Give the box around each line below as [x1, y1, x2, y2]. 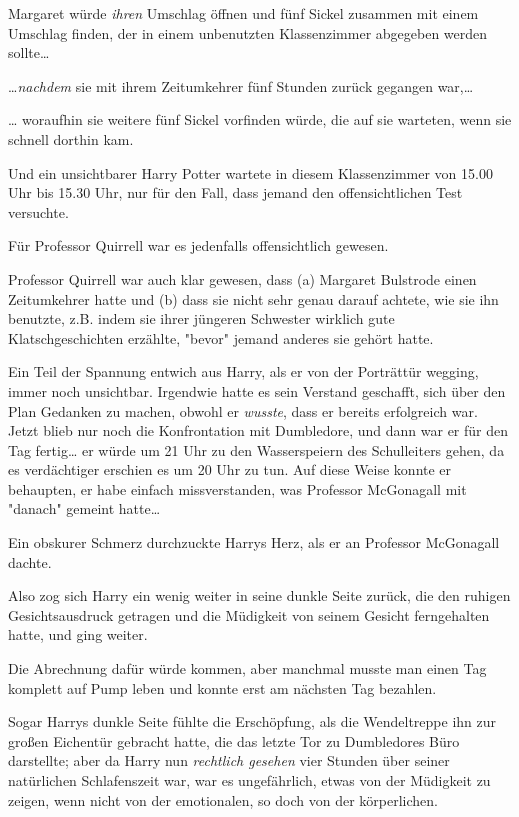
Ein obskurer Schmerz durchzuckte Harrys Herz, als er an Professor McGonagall [8, 532, 500, 553]
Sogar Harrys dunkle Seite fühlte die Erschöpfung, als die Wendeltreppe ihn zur [8, 711, 497, 732]
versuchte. [8, 201, 69, 222]
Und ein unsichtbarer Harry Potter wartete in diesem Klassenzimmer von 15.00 [8, 162, 493, 183]
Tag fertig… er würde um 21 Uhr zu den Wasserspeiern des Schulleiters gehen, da [8, 439, 505, 460]
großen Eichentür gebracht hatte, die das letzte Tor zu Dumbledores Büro [8, 730, 460, 751]
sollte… [8, 42, 50, 63]
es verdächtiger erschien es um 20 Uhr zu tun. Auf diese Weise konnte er [8, 459, 452, 480]
